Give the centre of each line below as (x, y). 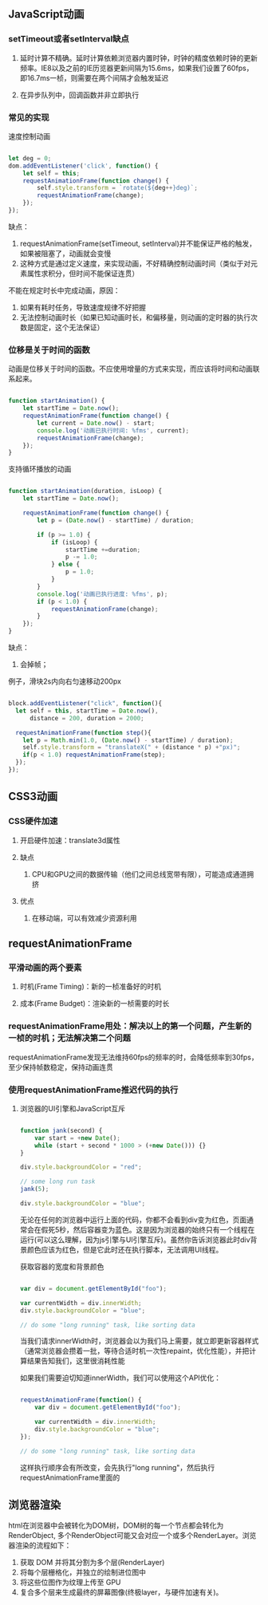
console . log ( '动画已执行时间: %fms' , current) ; (113, 430)
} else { (65, 565)
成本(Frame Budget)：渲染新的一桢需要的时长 (95, 1004)
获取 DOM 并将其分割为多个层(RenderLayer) (92, 1563)
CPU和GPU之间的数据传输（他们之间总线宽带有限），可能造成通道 (139, 874)
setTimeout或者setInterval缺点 (69, 39)
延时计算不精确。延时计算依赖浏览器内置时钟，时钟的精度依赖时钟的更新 (138, 57)
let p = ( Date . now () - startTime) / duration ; (116, 520)
